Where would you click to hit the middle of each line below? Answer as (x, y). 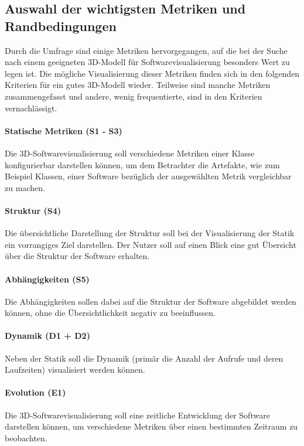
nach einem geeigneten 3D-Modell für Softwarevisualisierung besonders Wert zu (147, 62)
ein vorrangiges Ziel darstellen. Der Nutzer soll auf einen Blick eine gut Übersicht (151, 244)
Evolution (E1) (35, 392)
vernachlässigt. (31, 108)
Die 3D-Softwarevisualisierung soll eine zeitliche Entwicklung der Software (137, 415)
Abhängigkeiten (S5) (47, 279)
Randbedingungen (61, 25)
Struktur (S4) (33, 210)
